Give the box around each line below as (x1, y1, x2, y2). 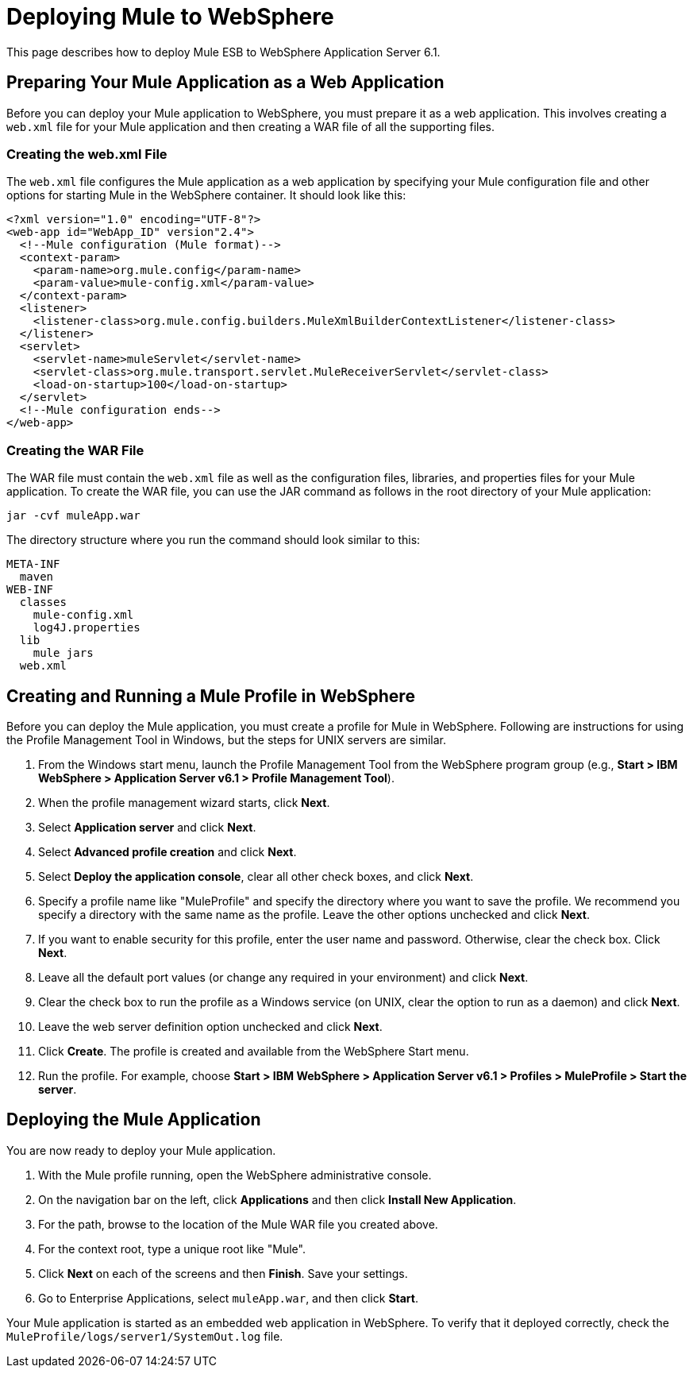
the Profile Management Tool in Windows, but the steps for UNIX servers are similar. (6, 732, 446, 747)
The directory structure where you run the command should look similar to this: (6, 533, 421, 547)
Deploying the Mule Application (6, 1110, 261, 1130)
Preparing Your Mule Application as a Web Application (6, 72, 445, 93)
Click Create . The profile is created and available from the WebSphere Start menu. (38, 1044, 469, 1058)
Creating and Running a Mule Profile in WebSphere (6, 685, 415, 706)
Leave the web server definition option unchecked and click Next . (38, 1019, 383, 1033)
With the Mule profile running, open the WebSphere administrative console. (38, 1168, 432, 1182)
